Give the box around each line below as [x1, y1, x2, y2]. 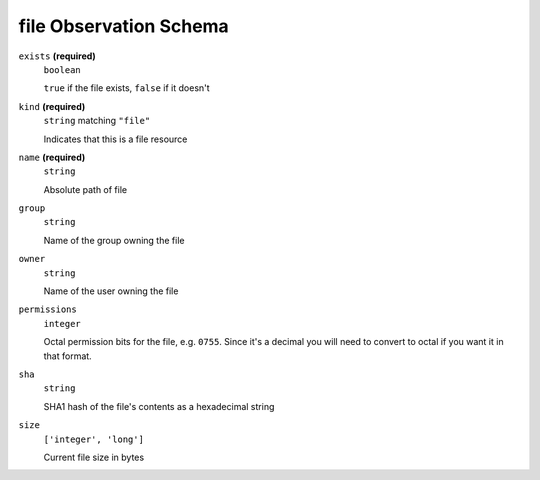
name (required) [18, 151, 86, 163]
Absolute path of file [43, 183, 128, 195]
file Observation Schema [18, 15, 229, 37]
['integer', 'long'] [43, 433, 145, 445]
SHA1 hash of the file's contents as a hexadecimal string [43, 400, 275, 412]
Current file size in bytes [43, 451, 145, 463]
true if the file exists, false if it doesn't [43, 82, 210, 94]
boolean [43, 64, 82, 75]
